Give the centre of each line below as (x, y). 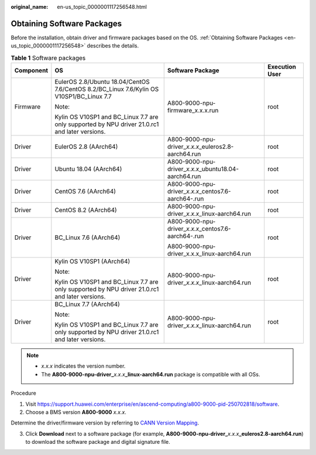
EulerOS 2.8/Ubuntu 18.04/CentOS (102, 82)
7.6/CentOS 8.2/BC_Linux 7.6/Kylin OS (107, 89)
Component (31, 70)
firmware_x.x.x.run (193, 110)
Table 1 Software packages (48, 57)
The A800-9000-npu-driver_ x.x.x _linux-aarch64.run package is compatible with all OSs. (151, 374)
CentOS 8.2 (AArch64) (86, 210)
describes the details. (113, 46)
